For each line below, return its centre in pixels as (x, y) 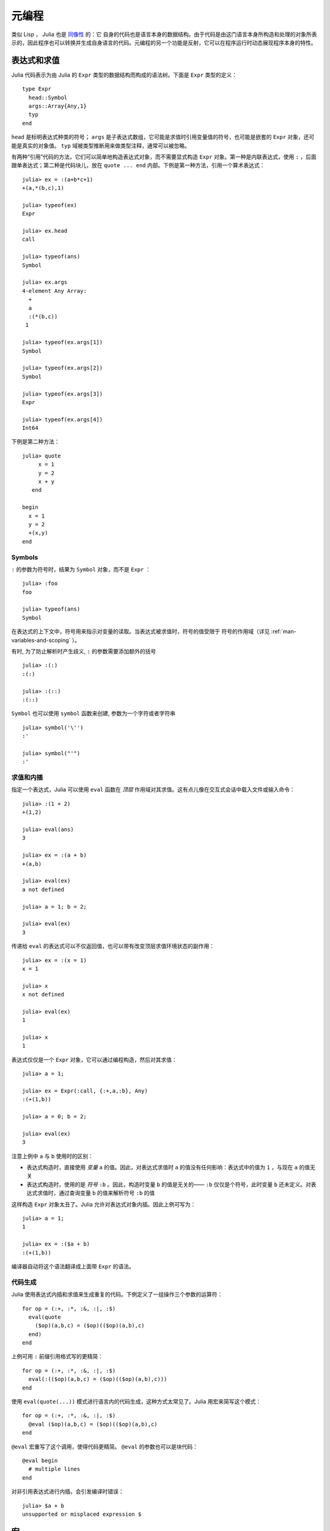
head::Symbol (48, 97)
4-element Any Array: (54, 291)
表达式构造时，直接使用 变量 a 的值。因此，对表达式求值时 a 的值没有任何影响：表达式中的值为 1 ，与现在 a (162, 1167)
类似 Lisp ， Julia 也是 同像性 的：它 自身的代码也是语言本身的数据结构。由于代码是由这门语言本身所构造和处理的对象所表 (164, 34)
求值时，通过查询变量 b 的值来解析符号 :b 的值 (96, 1193)
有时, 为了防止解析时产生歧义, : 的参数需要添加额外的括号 (84, 652)
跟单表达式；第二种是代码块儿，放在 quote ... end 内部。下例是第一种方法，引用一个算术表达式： (138, 165)
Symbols (25, 557)
